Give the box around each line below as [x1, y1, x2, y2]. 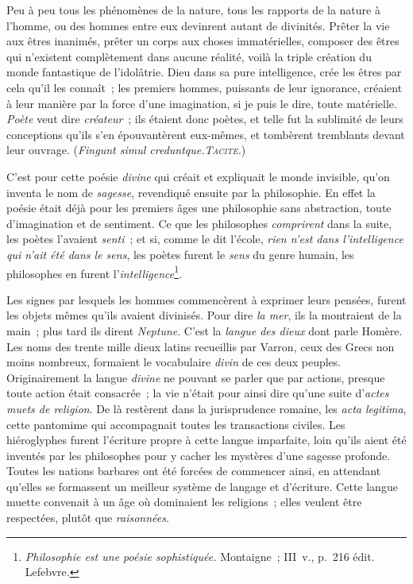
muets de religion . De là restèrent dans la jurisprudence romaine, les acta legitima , [6, 400, 407, 416]
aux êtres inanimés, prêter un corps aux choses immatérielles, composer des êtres [6, 33, 399, 49]
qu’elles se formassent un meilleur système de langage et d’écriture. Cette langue [6, 478, 398, 494]
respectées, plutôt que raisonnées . [6, 509, 169, 526]
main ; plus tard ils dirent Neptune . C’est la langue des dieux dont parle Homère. [6, 322, 403, 338]
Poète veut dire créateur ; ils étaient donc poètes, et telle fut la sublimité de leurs [6, 110, 403, 127]
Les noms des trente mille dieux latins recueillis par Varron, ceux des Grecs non [6, 338, 395, 354]
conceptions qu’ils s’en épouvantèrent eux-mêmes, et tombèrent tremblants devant [6, 126, 405, 142]
